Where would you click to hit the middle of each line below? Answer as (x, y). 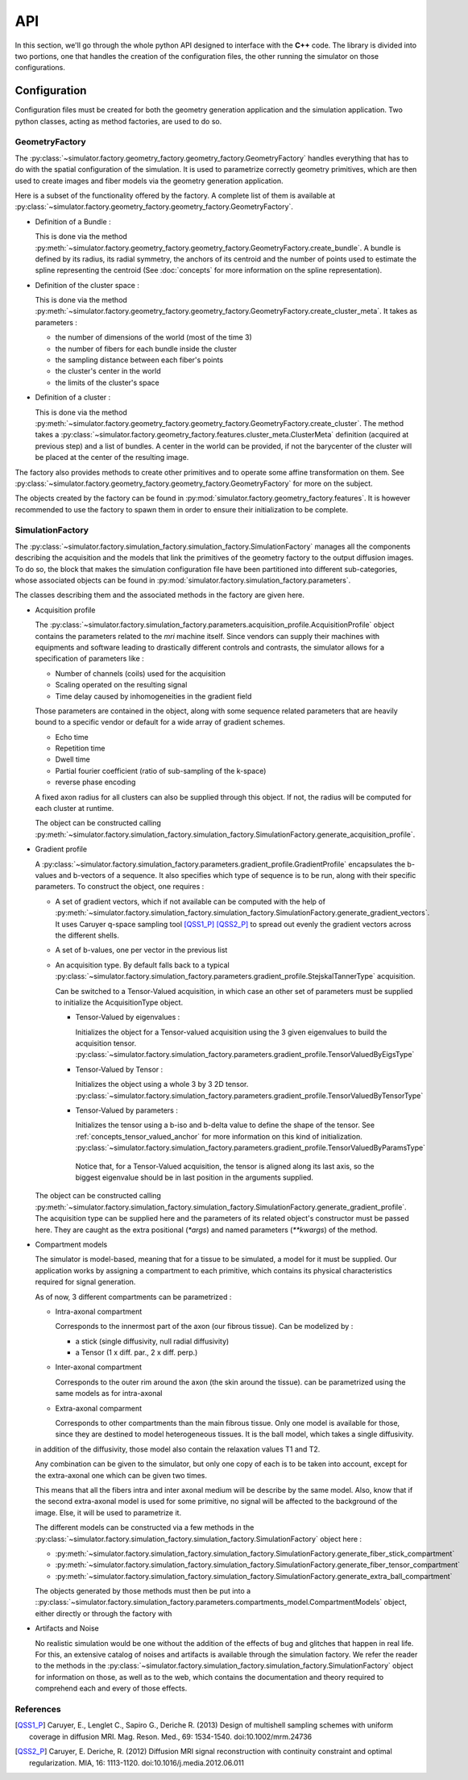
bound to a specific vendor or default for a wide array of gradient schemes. (160, 722)
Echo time (72, 737)
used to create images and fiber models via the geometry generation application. (149, 181)
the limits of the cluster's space (108, 382)
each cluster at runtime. (75, 809)
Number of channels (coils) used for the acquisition (140, 673)
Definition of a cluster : (73, 397)
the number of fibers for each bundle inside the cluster (146, 349)
